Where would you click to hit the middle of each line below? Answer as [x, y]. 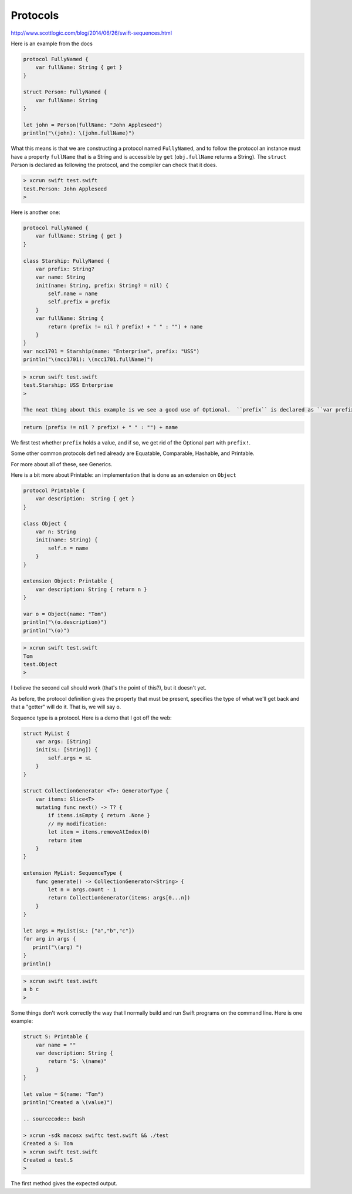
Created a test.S [48, 1160]
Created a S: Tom [48, 1144]
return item [65, 840]
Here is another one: [36, 212]
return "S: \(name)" [77, 1061]
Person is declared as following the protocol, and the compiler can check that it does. [114, 165]
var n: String [56, 532]
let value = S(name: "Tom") [63, 1094]
